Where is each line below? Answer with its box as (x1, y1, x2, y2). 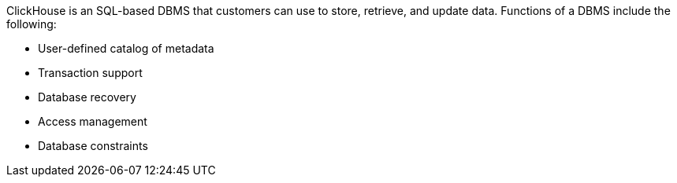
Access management (38, 115, 147, 128)
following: (6, 17, 57, 31)
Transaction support (38, 66, 143, 79)
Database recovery (38, 90, 136, 104)
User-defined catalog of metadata (38, 42, 214, 55)
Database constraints (38, 139, 148, 152)
